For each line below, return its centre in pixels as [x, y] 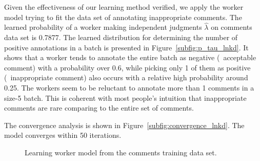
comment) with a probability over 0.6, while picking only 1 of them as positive [127, 67]
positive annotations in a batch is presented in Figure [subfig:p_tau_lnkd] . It [126, 47]
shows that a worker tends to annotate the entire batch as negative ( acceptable [130, 57]
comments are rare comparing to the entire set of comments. [99, 108]
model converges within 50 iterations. [63, 135]
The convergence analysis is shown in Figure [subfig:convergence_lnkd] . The [124, 125]
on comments [232, 27]
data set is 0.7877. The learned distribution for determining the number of [121, 37]
